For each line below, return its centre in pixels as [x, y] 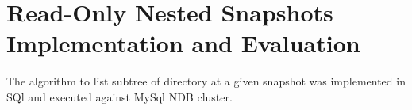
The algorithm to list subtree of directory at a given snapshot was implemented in [206, 81]
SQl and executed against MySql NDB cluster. [119, 96]
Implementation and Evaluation [183, 43]
